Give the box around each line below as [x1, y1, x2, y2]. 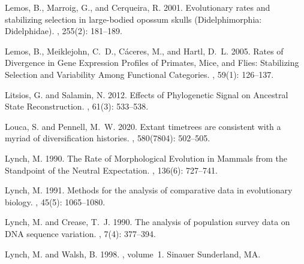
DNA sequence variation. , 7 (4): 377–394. [5, 227, 156, 239]
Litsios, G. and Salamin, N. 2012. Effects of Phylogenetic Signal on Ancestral [5, 88, 288, 101]
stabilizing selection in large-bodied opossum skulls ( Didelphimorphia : [5, 13, 262, 25]
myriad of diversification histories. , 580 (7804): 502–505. [5, 132, 210, 144]
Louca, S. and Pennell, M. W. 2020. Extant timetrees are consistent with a [5, 120, 281, 132]
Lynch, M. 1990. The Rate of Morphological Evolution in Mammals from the [5, 151, 287, 164]
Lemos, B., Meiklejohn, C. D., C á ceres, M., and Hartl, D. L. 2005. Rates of [5, 44, 284, 57]
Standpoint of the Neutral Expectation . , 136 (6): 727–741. [5, 163, 218, 176]
